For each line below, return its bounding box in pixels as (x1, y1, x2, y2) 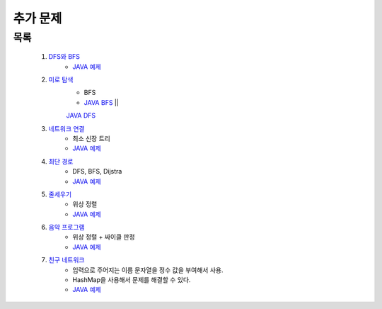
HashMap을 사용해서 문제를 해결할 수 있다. (72, 276, 191, 284)
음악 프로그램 (48, 223, 85, 232)
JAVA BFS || (83, 98, 120, 106)
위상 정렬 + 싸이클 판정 (72, 232, 135, 241)
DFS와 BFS (48, 52, 81, 61)
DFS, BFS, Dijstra (72, 167, 122, 176)
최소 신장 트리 (72, 134, 111, 142)
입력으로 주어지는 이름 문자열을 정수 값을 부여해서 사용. (72, 266, 224, 274)
